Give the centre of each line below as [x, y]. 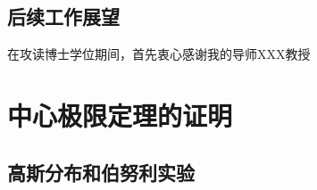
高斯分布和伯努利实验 [101, 172]
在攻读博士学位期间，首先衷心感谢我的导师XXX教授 [159, 54]
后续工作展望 [63, 17]
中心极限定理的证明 [120, 115]
